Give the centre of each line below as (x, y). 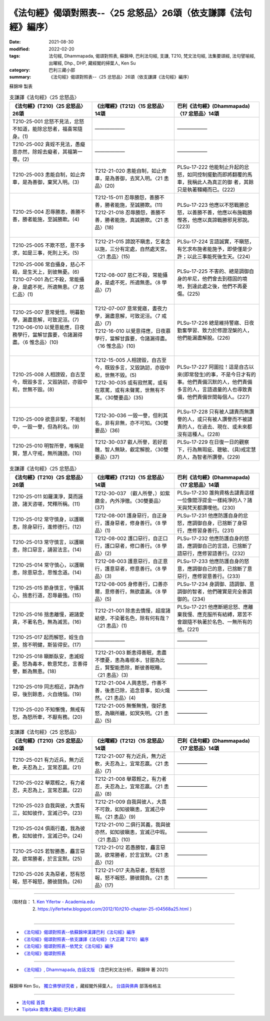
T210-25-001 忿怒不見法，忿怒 (48, 122)
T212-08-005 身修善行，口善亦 (131, 584)
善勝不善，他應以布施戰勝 (222, 213)
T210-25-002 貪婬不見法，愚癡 (49, 144)
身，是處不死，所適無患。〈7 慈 (48, 287)
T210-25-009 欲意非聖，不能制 (49, 419)
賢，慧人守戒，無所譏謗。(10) (47, 453)
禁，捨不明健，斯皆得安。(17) (46, 645)
